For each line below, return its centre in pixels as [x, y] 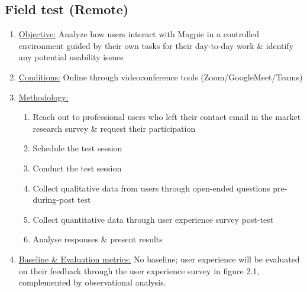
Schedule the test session [77, 148]
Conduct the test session [77, 168]
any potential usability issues [71, 57]
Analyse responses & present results [98, 239]
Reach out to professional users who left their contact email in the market [167, 117]
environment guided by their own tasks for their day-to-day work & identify [156, 45]
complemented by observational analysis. [92, 282]
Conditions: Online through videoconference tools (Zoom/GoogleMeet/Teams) [161, 77]
